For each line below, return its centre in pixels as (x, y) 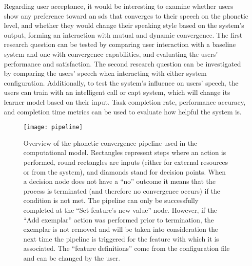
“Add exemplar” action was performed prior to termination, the (119, 219)
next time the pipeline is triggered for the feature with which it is (121, 238)
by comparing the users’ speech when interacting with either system (105, 73)
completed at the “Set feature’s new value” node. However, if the (120, 210)
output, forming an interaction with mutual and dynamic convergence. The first (123, 34)
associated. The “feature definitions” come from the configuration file (127, 248)
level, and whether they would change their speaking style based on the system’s (124, 25)
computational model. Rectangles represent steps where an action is (125, 152)
